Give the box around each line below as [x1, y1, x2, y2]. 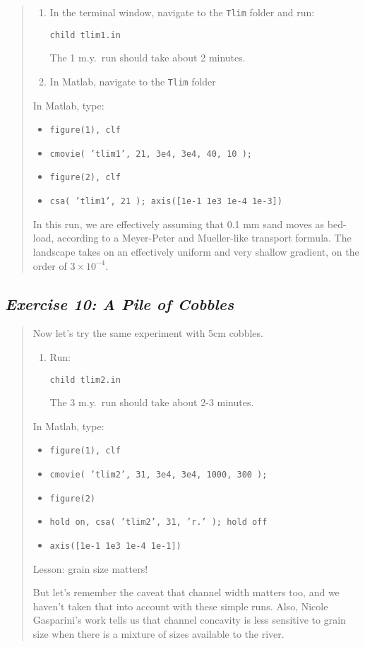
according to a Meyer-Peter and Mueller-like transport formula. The [57, 230, 352, 245]
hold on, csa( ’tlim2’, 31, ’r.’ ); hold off [49, 517, 268, 528]
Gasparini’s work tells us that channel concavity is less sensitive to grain [32, 612, 346, 627]
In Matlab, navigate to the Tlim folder [49, 73, 216, 88]
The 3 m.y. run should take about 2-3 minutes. [49, 395, 254, 410]
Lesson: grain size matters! [32, 561, 148, 576]
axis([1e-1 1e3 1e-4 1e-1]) [49, 541, 181, 552]
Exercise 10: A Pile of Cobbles [5, 292, 234, 314]
